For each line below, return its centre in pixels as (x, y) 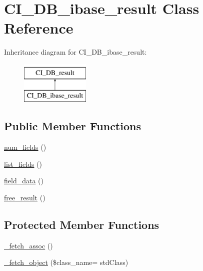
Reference (39, 28)
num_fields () (25, 147)
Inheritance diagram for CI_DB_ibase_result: (75, 52)
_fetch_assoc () (28, 245)
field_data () (24, 181)
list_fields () (23, 164)
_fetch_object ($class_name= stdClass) (66, 262)
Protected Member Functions (82, 225)
